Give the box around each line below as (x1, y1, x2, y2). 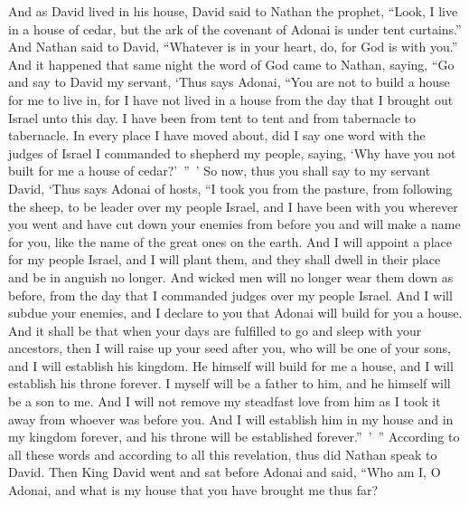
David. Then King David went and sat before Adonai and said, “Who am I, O (8, 462, 441, 481)
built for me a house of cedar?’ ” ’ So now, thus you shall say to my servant (8, 161, 431, 180)
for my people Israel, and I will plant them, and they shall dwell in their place (8, 250, 441, 269)
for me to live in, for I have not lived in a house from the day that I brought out (8, 90, 454, 109)
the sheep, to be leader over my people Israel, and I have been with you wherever (8, 196, 458, 215)
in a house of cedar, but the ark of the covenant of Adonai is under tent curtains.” (8, 19, 462, 38)
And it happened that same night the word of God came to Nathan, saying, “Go (8, 54, 455, 73)
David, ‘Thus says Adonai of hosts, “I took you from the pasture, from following (8, 178, 453, 197)
